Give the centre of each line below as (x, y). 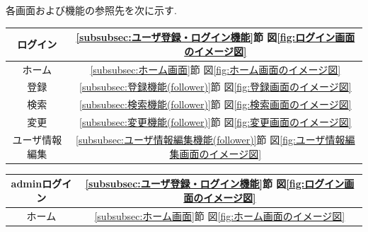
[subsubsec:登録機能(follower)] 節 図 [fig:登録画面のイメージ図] (215, 87)
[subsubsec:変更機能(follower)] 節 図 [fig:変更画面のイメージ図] (215, 122)
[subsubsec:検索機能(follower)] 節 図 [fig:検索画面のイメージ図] (215, 104)
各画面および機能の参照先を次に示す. (91, 10)
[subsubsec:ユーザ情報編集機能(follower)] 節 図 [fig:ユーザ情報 (211, 139)
